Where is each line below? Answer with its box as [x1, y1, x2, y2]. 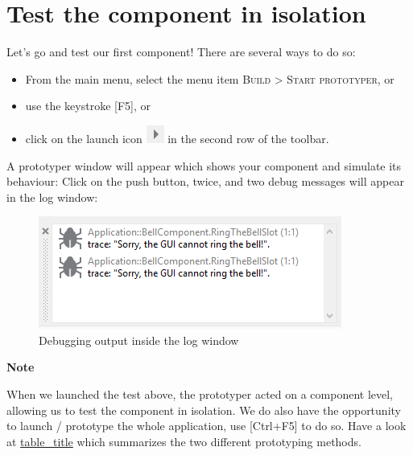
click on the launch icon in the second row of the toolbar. [25, 129, 329, 146]
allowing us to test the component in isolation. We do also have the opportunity [6, 401, 401, 418]
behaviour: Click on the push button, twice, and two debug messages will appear [6, 173, 404, 190]
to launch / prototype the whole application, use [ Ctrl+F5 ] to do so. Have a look [6, 417, 407, 434]
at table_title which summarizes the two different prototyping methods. [6, 432, 361, 449]
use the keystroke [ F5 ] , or [25, 97, 151, 114]
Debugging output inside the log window [39, 331, 239, 348]
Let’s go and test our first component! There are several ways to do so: [6, 43, 356, 60]
